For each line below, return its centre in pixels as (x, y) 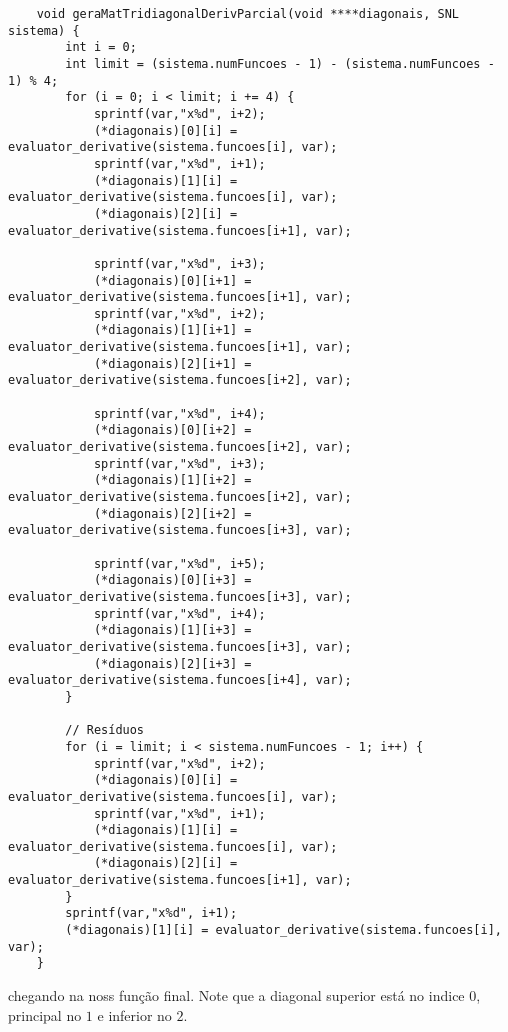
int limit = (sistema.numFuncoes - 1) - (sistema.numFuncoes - (280, 63)
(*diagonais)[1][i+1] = (172, 330)
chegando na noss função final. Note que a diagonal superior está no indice (236, 995)
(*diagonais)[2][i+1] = (172, 363)
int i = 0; (101, 47)
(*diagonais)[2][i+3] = (172, 663)
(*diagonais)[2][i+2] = (172, 513)
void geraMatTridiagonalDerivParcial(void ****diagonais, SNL (248, 14)
